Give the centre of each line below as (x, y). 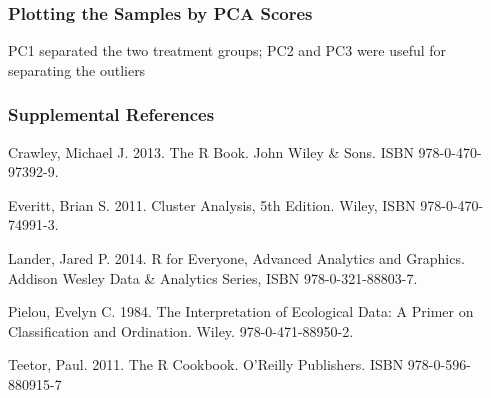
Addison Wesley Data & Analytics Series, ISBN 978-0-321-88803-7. (213, 277)
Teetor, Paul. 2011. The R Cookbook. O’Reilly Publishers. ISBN (206, 364)
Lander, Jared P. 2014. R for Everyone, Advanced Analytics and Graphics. (236, 258)
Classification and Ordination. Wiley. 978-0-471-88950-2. (181, 330)
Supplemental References (111, 114)
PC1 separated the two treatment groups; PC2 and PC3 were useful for (227, 50)
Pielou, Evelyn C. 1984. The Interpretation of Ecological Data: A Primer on (241, 311)
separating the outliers (77, 69)
